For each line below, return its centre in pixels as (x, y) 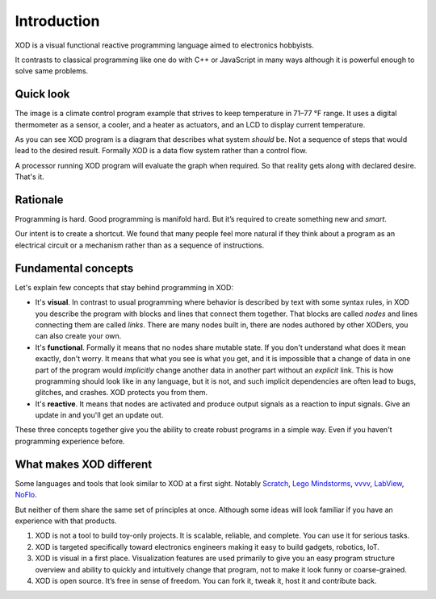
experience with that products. (66, 521)
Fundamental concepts (74, 268)
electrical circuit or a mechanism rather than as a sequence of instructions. (140, 245)
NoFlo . (26, 495)
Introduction (57, 21)
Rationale (39, 200)
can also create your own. (78, 336)
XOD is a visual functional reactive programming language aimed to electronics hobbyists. (164, 45)
